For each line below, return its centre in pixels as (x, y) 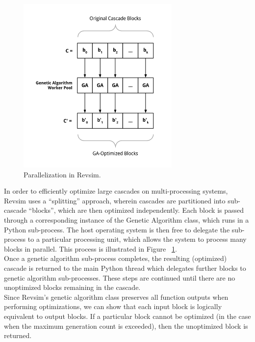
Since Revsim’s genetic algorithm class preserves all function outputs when (116, 297)
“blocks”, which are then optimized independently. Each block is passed (136, 210)
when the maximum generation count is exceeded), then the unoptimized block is (126, 326)
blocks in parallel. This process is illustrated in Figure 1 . (90, 248)
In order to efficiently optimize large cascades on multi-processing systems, (116, 191)
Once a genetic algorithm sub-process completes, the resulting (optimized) (115, 258)
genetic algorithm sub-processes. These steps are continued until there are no (120, 277)
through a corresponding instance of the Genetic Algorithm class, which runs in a (127, 220)
